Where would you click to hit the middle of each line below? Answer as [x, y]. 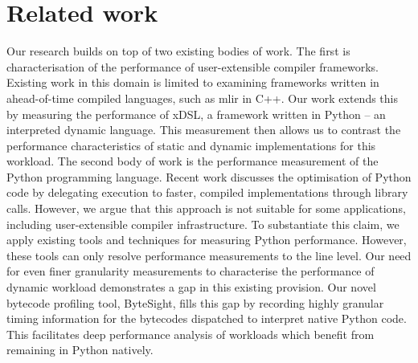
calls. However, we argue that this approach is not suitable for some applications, [206, 208]
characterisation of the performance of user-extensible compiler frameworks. [193, 66]
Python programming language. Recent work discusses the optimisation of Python [209, 176]
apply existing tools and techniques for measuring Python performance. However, [207, 240]
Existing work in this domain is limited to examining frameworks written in [193, 82]
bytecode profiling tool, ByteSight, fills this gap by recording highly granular [195, 302]
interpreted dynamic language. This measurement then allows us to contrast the [204, 130]
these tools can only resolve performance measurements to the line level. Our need [209, 255]
